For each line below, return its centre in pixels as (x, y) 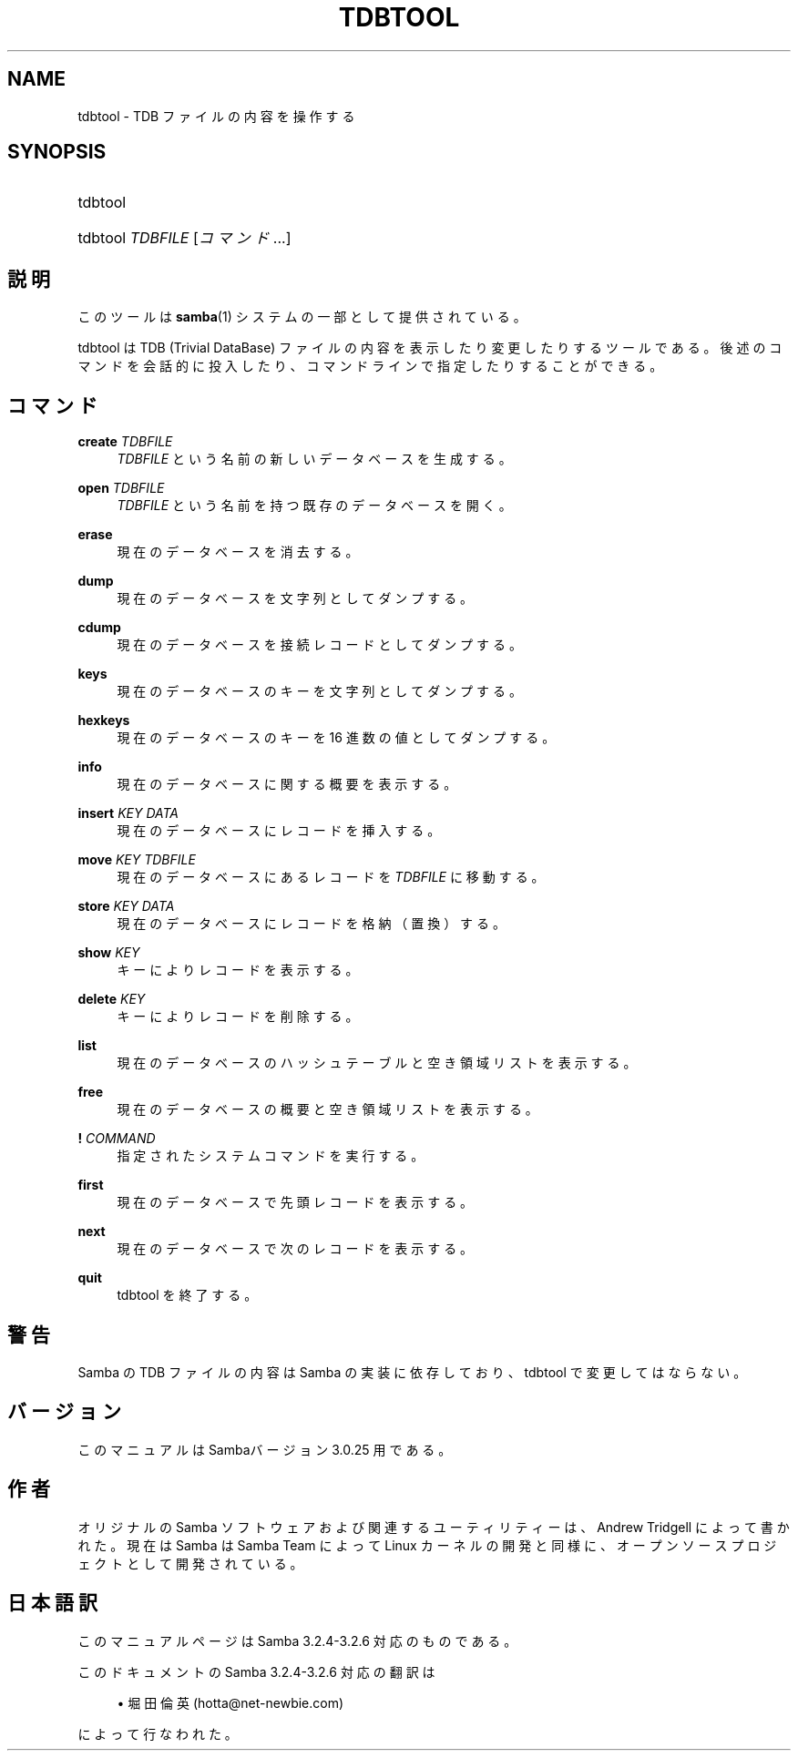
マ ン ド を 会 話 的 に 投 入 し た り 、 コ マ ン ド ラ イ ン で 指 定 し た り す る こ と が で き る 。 (370, 366)
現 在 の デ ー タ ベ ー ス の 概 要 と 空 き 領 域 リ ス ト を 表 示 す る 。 (327, 1109)
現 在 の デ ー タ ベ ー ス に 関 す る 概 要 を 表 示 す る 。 (287, 784)
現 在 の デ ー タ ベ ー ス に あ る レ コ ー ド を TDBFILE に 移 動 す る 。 (331, 877)
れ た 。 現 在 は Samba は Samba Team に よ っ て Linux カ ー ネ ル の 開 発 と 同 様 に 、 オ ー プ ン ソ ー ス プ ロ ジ (427, 1545)
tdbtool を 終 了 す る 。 (187, 1295)
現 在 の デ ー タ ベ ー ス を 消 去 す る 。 (238, 552)
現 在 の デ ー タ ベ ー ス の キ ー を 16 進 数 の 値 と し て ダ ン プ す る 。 (336, 738)
